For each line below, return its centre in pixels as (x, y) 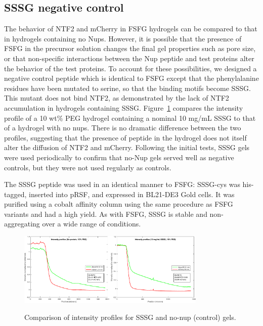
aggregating (22, 224)
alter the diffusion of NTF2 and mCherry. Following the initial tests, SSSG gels (127, 147)
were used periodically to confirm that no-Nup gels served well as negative (119, 157)
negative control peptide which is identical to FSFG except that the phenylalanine (131, 78)
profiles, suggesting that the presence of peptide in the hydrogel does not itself (125, 137)
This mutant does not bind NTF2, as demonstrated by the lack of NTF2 (117, 98)
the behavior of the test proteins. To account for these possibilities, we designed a (130, 68)
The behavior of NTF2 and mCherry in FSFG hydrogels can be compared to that (131, 29)
